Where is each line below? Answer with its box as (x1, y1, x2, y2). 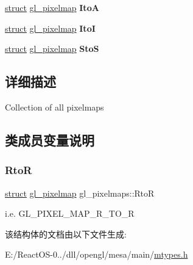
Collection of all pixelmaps (5, 100, 104, 113)
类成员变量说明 (5, 130, 94, 149)
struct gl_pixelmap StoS (5, 42, 99, 55)
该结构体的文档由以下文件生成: (5, 227, 127, 240)
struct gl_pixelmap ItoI (5, 21, 96, 34)
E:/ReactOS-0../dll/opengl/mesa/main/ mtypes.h (5, 248, 188, 261)
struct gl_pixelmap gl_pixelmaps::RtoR (5, 186, 155, 199)
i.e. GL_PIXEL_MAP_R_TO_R (5, 207, 135, 220)
